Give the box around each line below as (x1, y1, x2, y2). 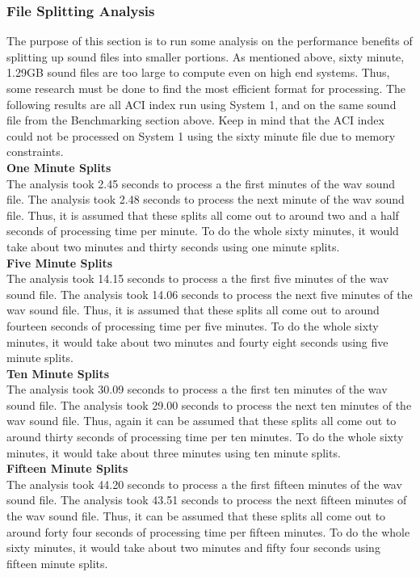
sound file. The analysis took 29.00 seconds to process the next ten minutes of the (6, 396, 412, 413)
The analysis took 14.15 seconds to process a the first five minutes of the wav (6, 270, 389, 287)
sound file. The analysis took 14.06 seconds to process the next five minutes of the (6, 285, 413, 302)
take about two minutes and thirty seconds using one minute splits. (6, 238, 340, 255)
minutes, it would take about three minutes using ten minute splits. (6, 444, 341, 461)
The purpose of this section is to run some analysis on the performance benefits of (6, 32, 413, 49)
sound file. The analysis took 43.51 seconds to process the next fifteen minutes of (6, 491, 407, 508)
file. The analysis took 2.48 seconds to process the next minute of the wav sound (6, 191, 405, 208)
